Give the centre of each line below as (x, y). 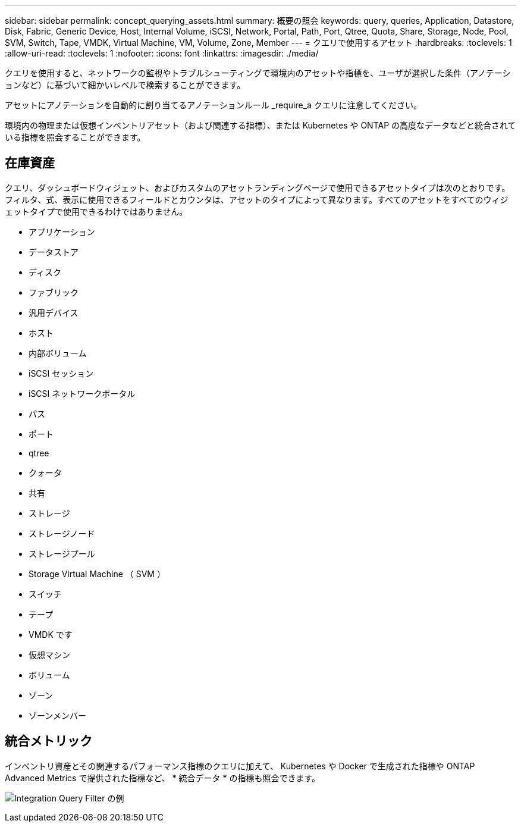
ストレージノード (62, 533)
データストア (54, 252)
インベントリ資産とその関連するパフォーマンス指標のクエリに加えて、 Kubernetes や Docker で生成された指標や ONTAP (240, 766)
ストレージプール (62, 553)
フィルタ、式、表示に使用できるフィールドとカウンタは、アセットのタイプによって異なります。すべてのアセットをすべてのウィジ (257, 199)
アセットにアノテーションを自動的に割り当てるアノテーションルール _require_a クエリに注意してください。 (213, 105)
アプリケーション (62, 231)
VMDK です (51, 634)
